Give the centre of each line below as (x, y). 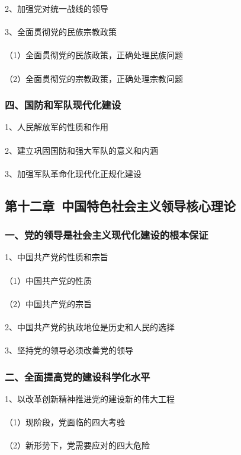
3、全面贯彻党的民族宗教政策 (61, 32)
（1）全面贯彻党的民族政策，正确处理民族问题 (94, 55)
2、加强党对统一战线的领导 (57, 8)
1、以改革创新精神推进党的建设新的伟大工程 (90, 398)
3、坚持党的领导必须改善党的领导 (69, 350)
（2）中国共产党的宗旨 (48, 303)
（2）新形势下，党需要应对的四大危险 (77, 445)
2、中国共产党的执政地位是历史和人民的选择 (90, 326)
